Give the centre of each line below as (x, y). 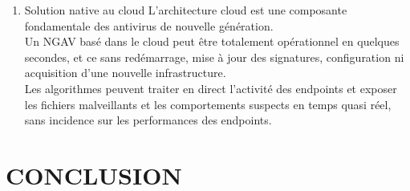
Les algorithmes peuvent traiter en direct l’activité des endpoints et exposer (211, 88)
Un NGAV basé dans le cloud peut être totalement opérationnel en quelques (212, 41)
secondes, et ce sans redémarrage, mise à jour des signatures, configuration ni (214, 57)
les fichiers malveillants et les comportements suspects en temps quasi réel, (208, 104)
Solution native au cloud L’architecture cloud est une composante (186, 10)
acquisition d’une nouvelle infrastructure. (125, 73)
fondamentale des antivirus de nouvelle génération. (149, 25)
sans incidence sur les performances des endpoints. (148, 120)
